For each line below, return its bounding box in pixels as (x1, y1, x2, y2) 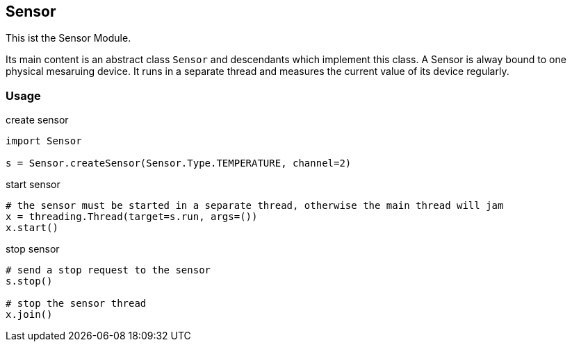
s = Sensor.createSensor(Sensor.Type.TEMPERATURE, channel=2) (6, 158, 352, 169)
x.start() (6, 222, 58, 234)
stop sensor (6, 243, 60, 255)
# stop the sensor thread (6, 298, 147, 310)
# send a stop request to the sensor (6, 264, 211, 276)
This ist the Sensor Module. (6, 32, 131, 44)
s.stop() (6, 276, 53, 287)
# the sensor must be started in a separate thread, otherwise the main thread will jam (6, 200, 504, 212)
